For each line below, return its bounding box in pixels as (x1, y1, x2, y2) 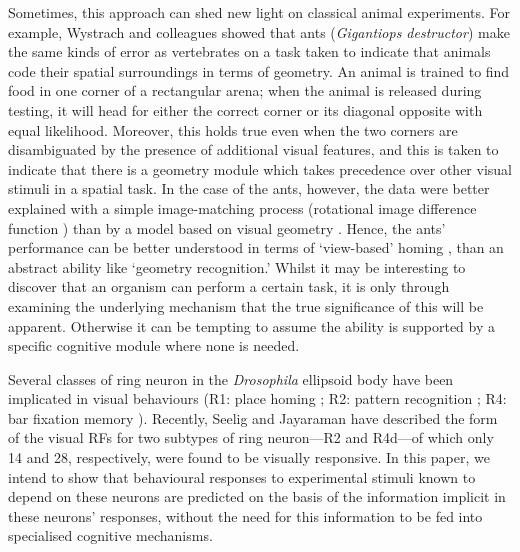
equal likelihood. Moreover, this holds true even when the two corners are (8, 119, 458, 140)
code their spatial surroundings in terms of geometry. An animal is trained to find (8, 60, 510, 81)
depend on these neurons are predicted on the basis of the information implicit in (8, 486, 506, 507)
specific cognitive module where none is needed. (8, 335, 300, 356)
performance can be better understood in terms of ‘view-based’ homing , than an (8, 237, 504, 258)
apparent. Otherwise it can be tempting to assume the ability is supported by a (8, 315, 496, 336)
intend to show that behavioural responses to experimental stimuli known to (8, 466, 476, 487)
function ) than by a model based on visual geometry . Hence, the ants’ (8, 217, 446, 238)
